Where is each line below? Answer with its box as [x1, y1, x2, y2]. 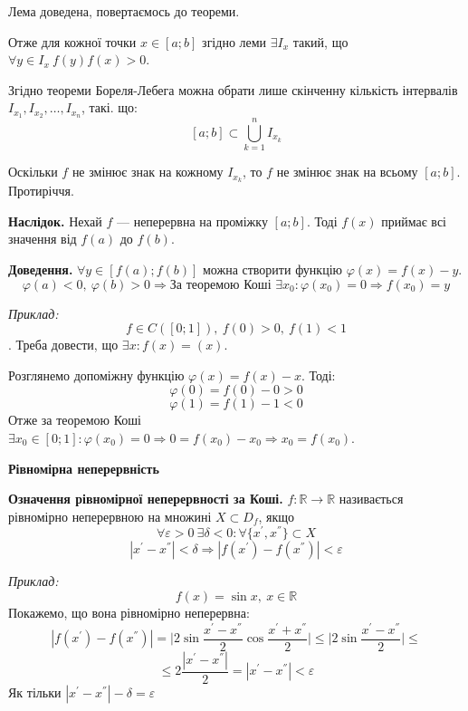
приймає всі [381, 211, 446, 230]
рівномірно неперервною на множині [8, 506, 212, 525]
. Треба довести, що [8, 335, 119, 354]
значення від [8, 229, 77, 248]
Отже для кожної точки [8, 32, 137, 51]
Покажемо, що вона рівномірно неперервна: [8, 603, 250, 622]
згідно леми [202, 32, 267, 51]
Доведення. [8, 260, 73, 278]
